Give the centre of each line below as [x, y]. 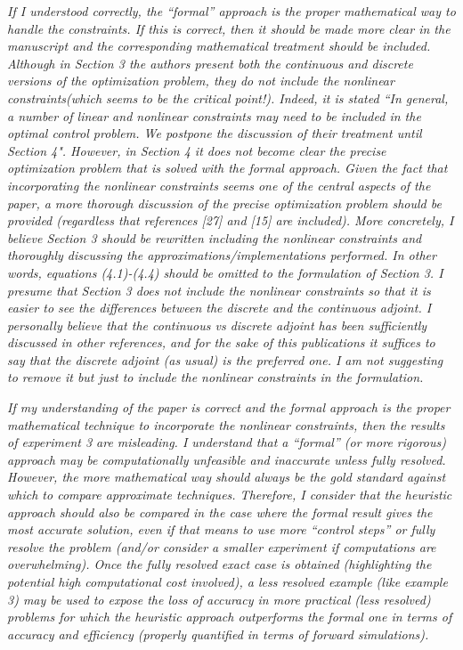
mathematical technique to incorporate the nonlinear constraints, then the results [226, 424]
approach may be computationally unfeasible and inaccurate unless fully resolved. [227, 459]
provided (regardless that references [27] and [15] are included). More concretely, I [231, 220]
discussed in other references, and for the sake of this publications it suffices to [221, 342]
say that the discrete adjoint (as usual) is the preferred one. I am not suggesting [225, 359]
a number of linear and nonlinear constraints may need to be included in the [214, 115]
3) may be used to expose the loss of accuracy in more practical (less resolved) [219, 599]
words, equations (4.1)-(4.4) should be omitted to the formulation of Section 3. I [225, 272]
